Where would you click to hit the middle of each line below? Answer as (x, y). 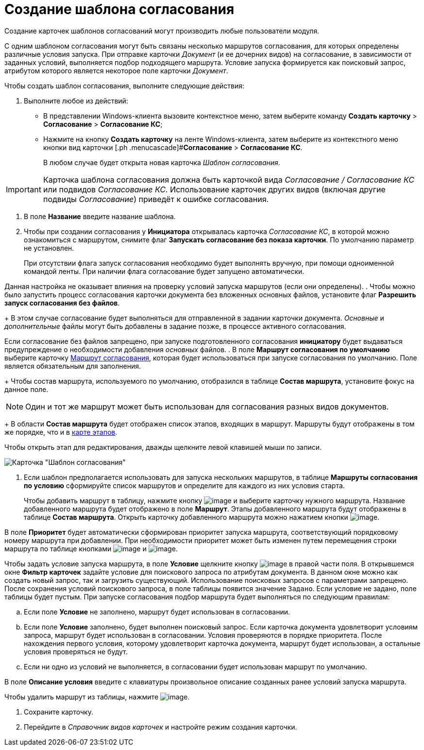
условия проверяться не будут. (76, 651)
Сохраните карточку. (59, 712)
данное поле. (26, 389)
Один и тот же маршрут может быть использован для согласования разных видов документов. (207, 406)
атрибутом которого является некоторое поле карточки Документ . (116, 70)
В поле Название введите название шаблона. (100, 216)
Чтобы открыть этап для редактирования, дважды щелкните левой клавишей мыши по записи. (163, 447)
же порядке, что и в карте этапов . (61, 432)
